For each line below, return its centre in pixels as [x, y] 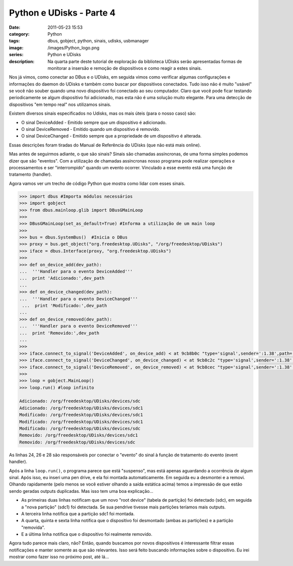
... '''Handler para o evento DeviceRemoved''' [79, 326]
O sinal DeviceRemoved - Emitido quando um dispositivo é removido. [91, 129]
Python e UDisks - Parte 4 [62, 13]
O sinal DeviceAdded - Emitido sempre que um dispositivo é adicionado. [94, 122]
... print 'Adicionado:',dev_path [62, 278]
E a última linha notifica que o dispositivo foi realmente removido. [87, 534]
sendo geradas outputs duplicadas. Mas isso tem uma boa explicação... [81, 491]
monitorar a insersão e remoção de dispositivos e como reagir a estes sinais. [125, 68]
